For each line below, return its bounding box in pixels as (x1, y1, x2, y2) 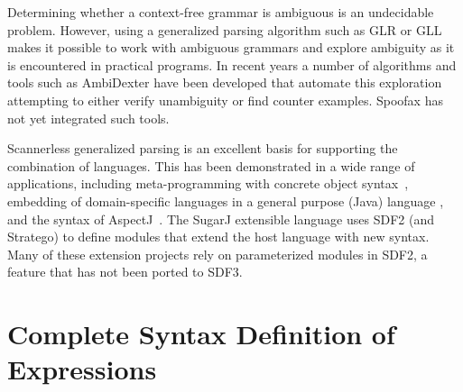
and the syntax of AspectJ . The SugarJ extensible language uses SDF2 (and (7, 209, 434, 228)
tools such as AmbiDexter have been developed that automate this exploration (7, 73, 442, 92)
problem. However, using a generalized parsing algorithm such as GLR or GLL (7, 20, 442, 39)
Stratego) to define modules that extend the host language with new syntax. (7, 227, 430, 246)
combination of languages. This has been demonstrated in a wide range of (7, 156, 415, 175)
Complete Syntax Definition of (7, 315, 395, 352)
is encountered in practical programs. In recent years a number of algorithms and (7, 55, 457, 74)
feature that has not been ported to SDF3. (7, 262, 243, 281)
